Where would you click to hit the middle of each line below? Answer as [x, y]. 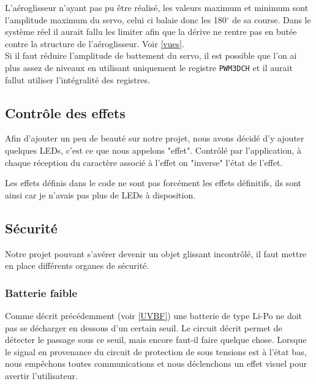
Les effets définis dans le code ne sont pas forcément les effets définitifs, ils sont [153, 183]
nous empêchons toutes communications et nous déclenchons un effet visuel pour [156, 363]
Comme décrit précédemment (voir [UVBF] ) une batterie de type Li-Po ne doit [154, 315]
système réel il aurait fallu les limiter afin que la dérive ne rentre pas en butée [151, 32]
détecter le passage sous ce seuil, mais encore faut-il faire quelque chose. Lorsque [156, 340]
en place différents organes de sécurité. [77, 265]
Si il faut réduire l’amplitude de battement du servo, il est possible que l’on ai [151, 55]
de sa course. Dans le [272, 19]
